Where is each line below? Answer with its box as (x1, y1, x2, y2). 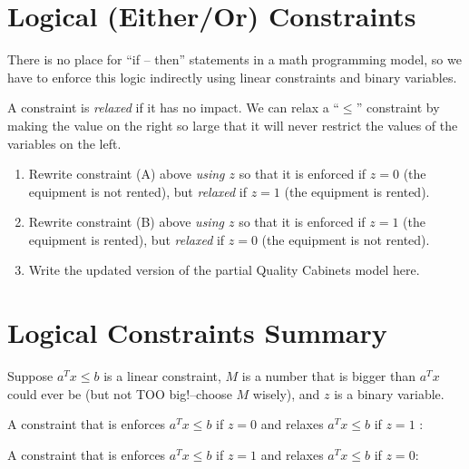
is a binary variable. (334, 384, 445, 403)
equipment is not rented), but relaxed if (28, 181, 248, 200)
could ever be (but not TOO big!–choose (7, 384, 232, 403)
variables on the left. (7, 133, 122, 152)
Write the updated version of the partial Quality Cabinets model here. (28, 260, 420, 279)
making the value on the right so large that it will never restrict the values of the (7, 115, 458, 134)
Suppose (7, 366, 54, 386)
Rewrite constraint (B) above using (28, 212, 224, 231)
